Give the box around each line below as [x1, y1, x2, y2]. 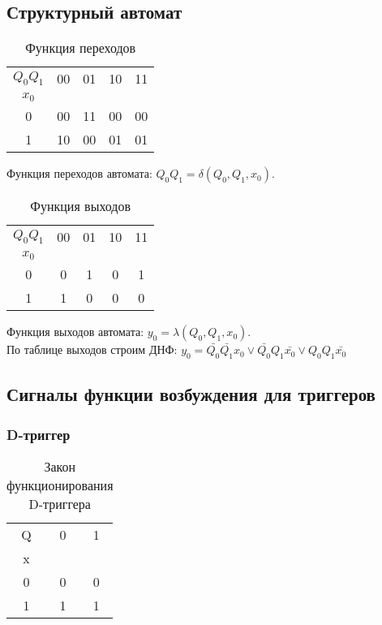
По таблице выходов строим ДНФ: [6, 341, 178, 358]
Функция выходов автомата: [6, 323, 144, 340]
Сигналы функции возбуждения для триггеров [6, 381, 376, 407]
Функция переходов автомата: [6, 165, 152, 182]
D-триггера [28, 494, 91, 513]
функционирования [6, 475, 114, 494]
